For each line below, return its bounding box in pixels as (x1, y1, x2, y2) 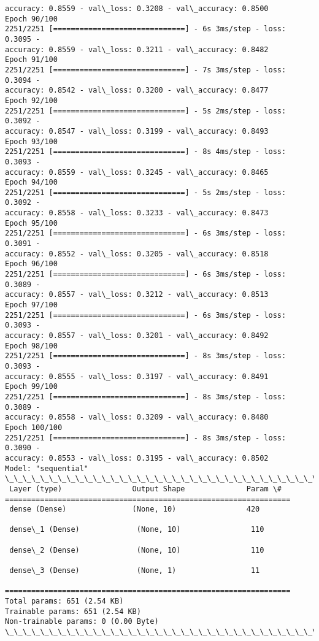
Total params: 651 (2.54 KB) (5, 597, 124, 606)
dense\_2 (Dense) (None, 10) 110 (9, 545, 264, 555)
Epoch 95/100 (5, 218, 58, 228)
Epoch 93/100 (5, 137, 58, 146)
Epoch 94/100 (5, 178, 58, 187)
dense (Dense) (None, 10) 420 (9, 505, 260, 514)
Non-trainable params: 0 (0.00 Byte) (5, 617, 159, 626)
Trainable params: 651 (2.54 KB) (5, 607, 141, 616)
